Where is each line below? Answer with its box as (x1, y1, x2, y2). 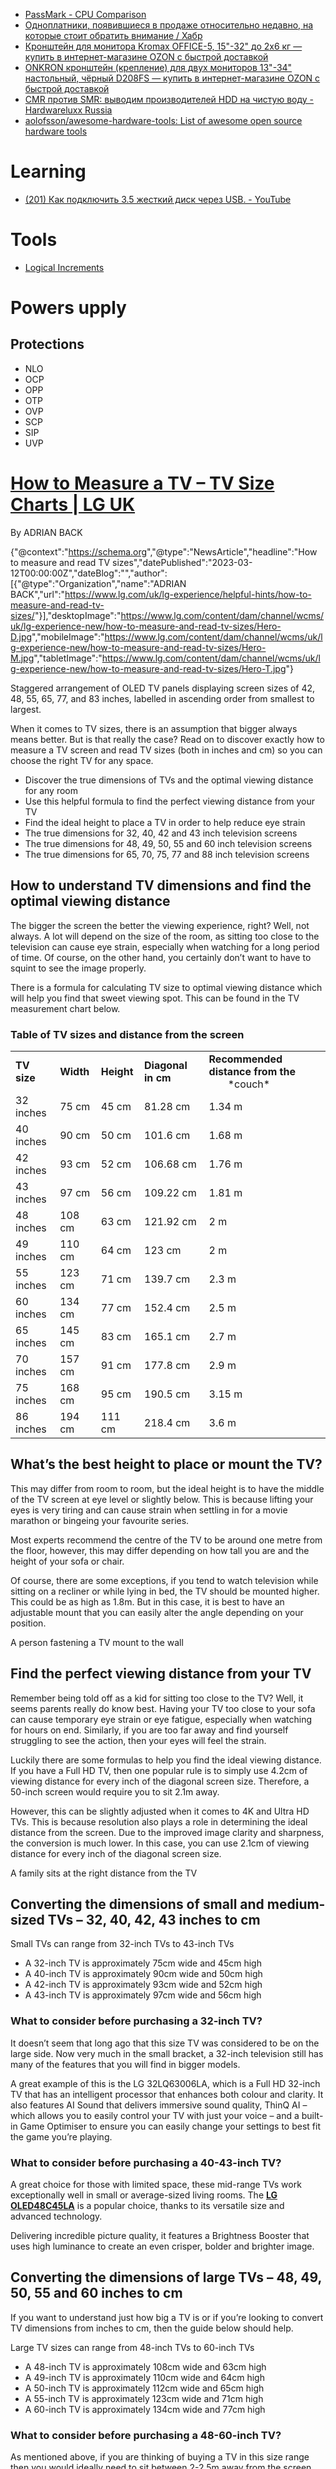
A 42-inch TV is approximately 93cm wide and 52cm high (24, 1979, 263, 1991)
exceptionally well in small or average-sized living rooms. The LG (10, 2189, 278, 2201)
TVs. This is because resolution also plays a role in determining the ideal (10, 1815, 308, 1828)
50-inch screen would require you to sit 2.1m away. (10, 1785, 220, 1798)
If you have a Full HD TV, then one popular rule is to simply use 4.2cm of (10, 1764, 308, 1776)
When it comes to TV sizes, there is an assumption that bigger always (10, 722, 298, 734)
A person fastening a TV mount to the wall (10, 1636, 184, 1648)
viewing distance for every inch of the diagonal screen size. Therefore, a (10, 1775, 310, 1787)
